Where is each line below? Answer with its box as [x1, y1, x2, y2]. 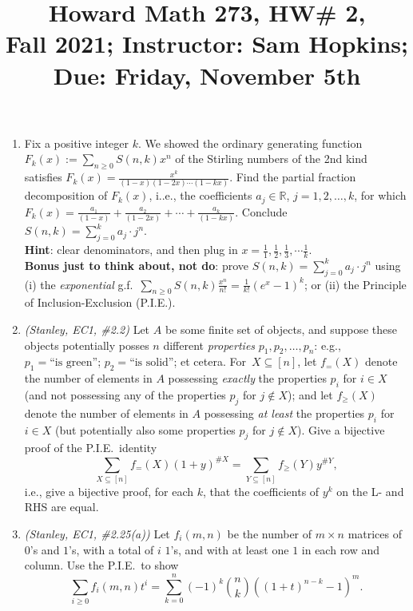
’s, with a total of [69, 541, 154, 557]
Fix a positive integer [24, 134, 129, 151]
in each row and [301, 541, 380, 557]
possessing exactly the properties [168, 370, 327, 387]
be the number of [227, 526, 312, 542]
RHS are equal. [24, 498, 99, 515]
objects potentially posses [24, 336, 149, 353]
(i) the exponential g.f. [24, 276, 133, 292]
